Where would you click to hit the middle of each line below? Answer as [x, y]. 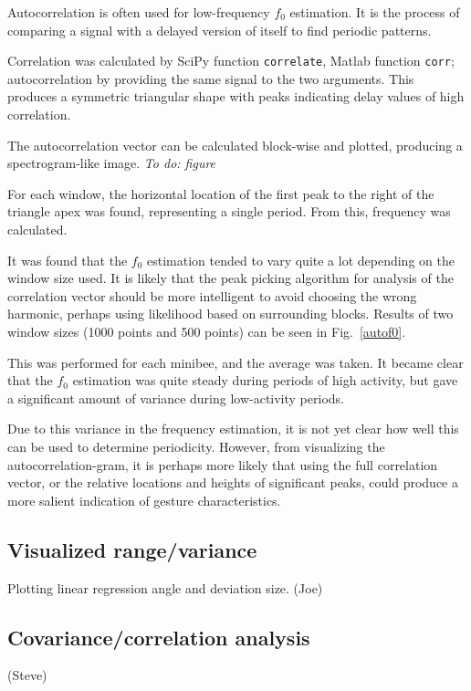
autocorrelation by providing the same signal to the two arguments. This [211, 78]
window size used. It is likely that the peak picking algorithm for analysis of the [230, 278]
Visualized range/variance [132, 549]
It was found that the [68, 260]
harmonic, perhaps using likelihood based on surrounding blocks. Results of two [230, 314]
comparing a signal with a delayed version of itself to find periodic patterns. [220, 30]
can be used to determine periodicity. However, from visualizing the [196, 446]
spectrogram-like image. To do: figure [112, 163]
